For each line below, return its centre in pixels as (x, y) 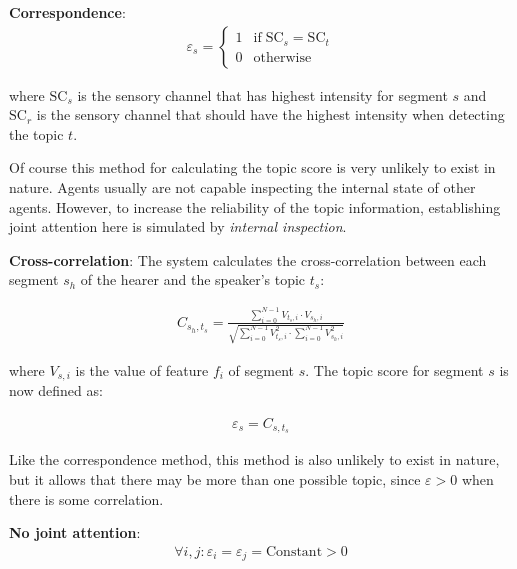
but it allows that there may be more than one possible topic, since (215, 479)
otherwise (282, 57)
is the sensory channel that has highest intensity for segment (262, 94)
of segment (261, 369)
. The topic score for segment (394, 369)
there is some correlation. (86, 498)
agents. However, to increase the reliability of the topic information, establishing (255, 206)
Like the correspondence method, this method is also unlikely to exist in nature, (254, 459)
